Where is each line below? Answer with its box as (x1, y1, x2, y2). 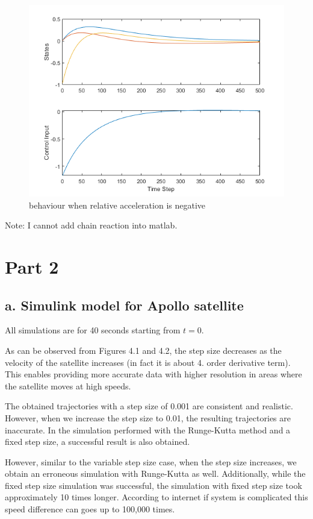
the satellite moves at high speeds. (5, 379, 131, 392)
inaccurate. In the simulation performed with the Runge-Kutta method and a (5, 423, 291, 436)
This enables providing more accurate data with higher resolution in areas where (5, 368, 302, 380)
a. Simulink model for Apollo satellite (5, 295, 244, 314)
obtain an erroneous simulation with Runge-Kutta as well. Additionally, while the (5, 467, 306, 480)
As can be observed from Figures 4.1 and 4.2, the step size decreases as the (5, 344, 282, 356)
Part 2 (5, 254, 59, 278)
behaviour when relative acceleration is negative (29, 198, 206, 211)
